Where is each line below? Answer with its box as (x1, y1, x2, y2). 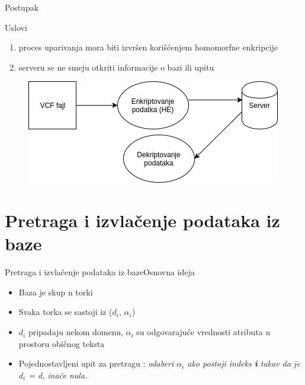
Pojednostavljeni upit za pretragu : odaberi (18, 357, 174, 370)
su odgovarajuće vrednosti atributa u (136, 326, 271, 338)
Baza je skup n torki (18, 285, 93, 298)
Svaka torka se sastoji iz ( (18, 306, 113, 318)
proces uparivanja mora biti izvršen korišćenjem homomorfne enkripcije (18, 41, 278, 53)
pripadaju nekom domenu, (28, 326, 123, 338)
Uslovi (5, 21, 27, 33)
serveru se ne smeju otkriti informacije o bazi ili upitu (18, 61, 214, 73)
